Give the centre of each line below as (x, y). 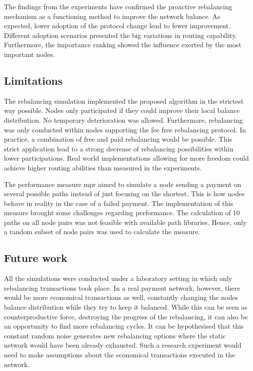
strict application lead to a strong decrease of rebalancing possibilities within (119, 148)
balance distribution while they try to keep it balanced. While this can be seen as (126, 307)
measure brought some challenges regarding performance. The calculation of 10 (122, 213)
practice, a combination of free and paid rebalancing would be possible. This (118, 139)
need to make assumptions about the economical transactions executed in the (120, 355)
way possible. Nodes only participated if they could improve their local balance (122, 110)
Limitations (33, 80)
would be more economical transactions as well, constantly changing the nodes (121, 297)
